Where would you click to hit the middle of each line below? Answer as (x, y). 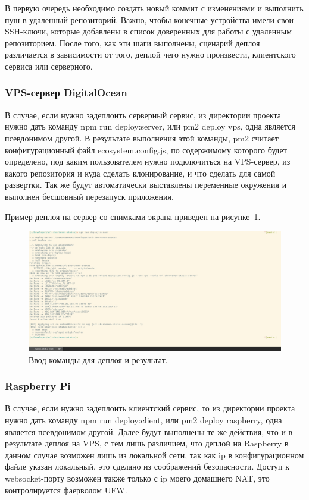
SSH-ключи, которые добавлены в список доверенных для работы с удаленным (149, 31)
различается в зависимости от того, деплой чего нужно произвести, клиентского (150, 54)
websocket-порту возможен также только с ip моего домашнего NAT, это (137, 478)
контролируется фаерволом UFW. (66, 490)
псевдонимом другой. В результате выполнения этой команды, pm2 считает (142, 138)
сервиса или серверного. (49, 66)
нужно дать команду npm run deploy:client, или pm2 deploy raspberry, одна (143, 420)
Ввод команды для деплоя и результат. (98, 359)
